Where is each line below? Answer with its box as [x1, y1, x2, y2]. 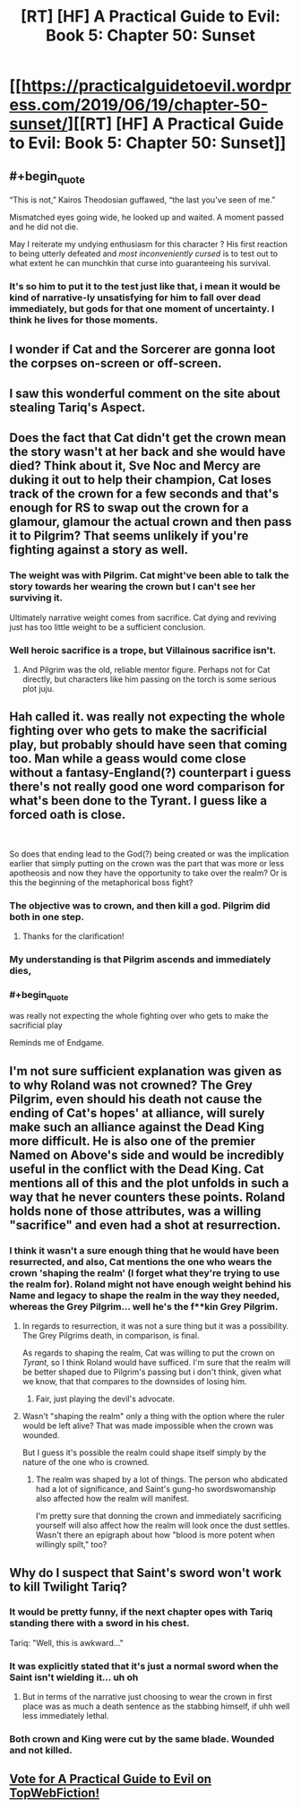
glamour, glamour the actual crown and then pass [9, 514, 292, 530]
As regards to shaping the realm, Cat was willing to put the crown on [21, 1348, 275, 1358]
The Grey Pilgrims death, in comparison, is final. [21, 1331, 200, 1341]
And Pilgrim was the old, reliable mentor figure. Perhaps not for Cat [21, 664, 271, 675]
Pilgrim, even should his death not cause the [9, 1091, 262, 1107]
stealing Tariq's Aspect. [9, 400, 146, 415]
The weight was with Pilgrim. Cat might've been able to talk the [9, 569, 289, 581]
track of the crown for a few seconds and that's [9, 487, 279, 502]
